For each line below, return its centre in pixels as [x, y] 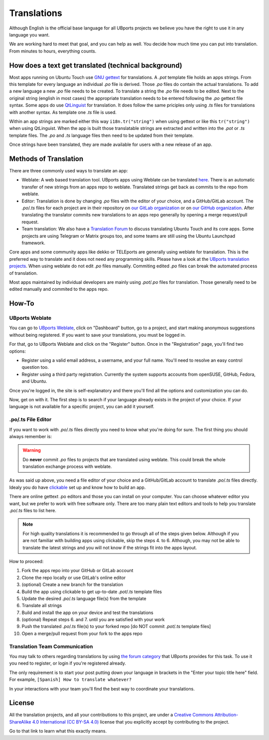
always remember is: [31, 436]
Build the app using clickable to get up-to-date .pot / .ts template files [92, 592]
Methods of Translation [46, 159]
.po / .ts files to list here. [33, 511]
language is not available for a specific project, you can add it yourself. [82, 407]
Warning [32, 450]
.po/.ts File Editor [30, 420]
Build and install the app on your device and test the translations [88, 613]
